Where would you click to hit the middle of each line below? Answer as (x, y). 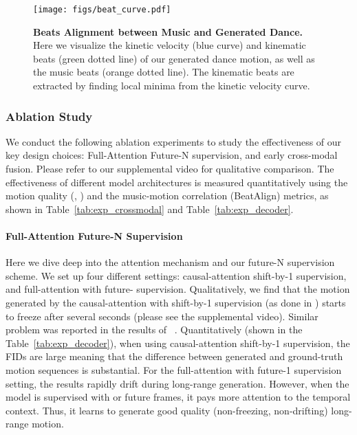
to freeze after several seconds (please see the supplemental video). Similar (162, 316)
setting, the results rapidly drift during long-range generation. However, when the (177, 383)
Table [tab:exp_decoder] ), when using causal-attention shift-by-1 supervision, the (178, 343)
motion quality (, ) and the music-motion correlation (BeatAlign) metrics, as (167, 196)
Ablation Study (49, 116)
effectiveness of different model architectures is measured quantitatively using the (177, 182)
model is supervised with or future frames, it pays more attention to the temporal (178, 397)
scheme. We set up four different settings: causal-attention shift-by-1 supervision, (176, 275)
